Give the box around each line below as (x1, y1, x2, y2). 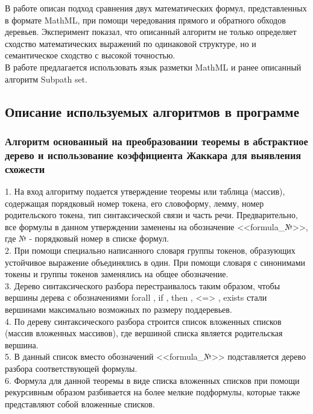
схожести (5, 161, 45, 176)
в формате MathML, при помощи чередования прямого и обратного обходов (5, 13, 286, 26)
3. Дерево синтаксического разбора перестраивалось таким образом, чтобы (5, 279, 280, 292)
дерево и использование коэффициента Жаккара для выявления (5, 147, 302, 162)
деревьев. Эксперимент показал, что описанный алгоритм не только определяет (5, 25, 297, 38)
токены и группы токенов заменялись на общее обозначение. (5, 268, 229, 280)
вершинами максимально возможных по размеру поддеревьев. (5, 303, 232, 315)
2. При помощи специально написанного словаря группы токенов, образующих (5, 243, 296, 256)
